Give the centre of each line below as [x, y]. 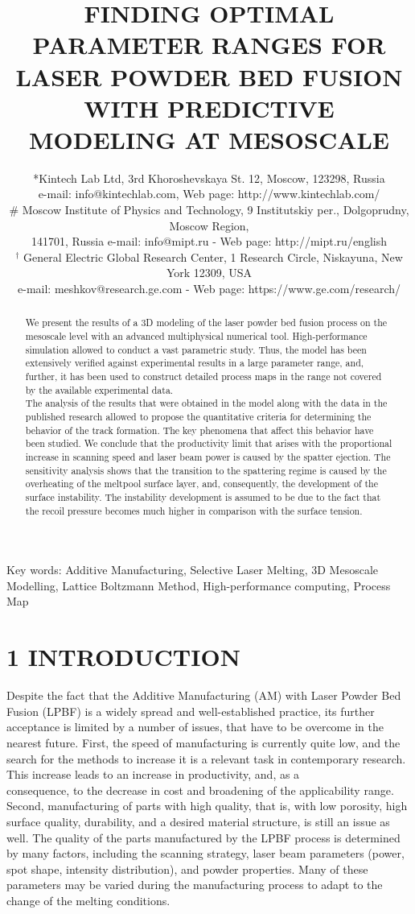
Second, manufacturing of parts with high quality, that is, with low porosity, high [207, 806]
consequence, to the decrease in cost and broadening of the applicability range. [200, 790]
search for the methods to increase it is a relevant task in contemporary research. [206, 758]
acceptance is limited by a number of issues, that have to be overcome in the [195, 727]
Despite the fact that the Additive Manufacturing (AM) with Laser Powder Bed [204, 695]
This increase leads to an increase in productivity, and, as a [153, 774]
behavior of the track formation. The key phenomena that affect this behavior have [199, 430]
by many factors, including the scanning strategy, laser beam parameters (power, [205, 853]
